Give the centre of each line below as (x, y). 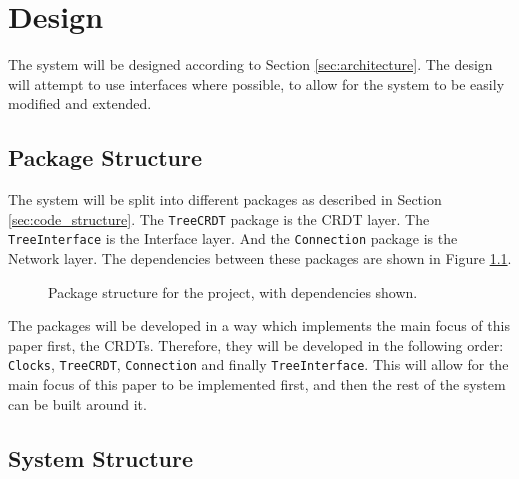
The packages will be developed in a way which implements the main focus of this (259, 325)
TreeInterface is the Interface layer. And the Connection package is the (233, 238)
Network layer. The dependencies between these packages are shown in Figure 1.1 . (260, 258)
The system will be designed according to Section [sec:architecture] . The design (250, 64)
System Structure (101, 457)
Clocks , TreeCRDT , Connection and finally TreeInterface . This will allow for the (258, 364)
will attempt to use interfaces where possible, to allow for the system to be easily (256, 83)
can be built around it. (77, 403)
